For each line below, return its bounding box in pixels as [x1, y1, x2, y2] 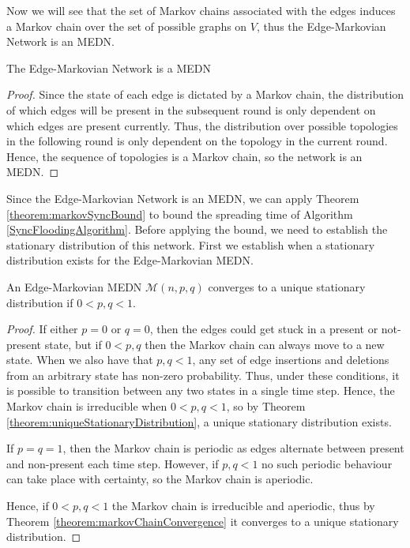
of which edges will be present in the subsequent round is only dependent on [6, 101, 376, 118]
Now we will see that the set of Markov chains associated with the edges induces [6, 2, 396, 18]
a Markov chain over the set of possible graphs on [6, 17, 247, 34]
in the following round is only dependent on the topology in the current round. [6, 133, 388, 149]
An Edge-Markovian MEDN [6, 278, 142, 295]
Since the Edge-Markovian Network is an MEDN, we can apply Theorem [6, 190, 359, 206]
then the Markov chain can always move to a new [145, 336, 385, 352]
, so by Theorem [226, 398, 306, 415]
